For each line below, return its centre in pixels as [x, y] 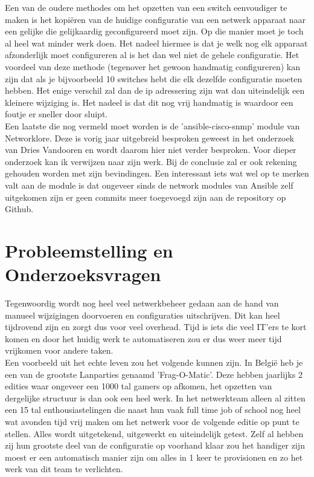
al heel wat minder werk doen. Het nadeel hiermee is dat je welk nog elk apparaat [156, 43]
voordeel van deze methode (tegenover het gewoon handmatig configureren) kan [152, 66]
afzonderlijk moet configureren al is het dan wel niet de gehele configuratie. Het [152, 55]
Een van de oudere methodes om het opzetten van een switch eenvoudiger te [146, 7]
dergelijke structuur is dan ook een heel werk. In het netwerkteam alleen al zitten [155, 397]
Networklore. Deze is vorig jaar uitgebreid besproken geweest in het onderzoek [149, 138]
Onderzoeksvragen [83, 274]
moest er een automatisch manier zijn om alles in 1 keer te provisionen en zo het [154, 457]
